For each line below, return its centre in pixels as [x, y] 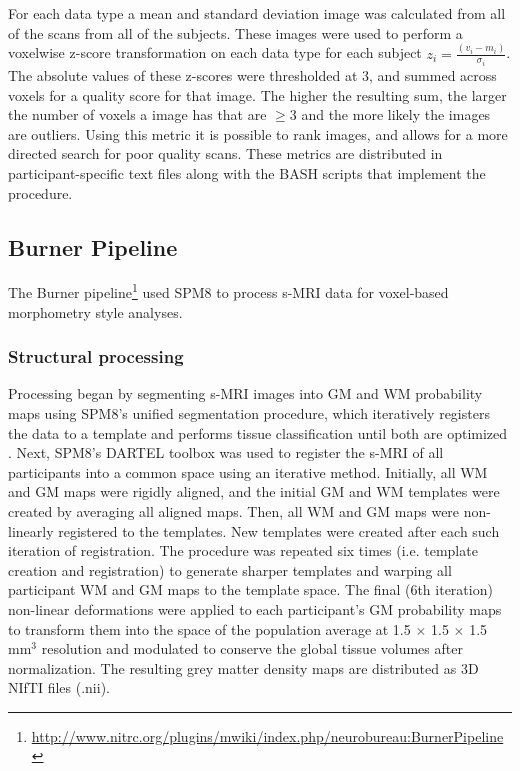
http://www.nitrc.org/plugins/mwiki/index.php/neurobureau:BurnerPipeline [267, 735]
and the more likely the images [396, 114]
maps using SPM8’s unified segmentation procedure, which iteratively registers [249, 412]
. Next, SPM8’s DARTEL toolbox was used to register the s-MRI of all [226, 452]
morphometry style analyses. [95, 311]
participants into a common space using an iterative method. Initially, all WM [248, 471]
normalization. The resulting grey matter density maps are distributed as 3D [243, 667]
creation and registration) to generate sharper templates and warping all [230, 569]
